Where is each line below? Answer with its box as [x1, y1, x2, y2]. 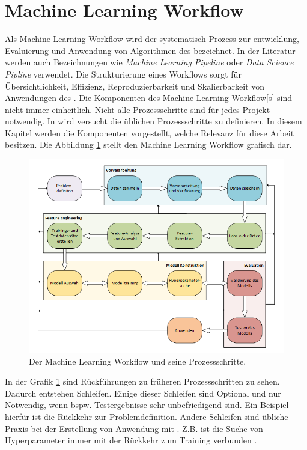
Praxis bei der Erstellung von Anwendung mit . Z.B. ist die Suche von [5, 422, 263, 434]
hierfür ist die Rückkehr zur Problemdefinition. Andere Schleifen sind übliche [5, 410, 288, 423]
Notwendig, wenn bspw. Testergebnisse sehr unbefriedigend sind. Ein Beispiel [5, 398, 289, 411]
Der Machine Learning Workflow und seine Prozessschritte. [29, 354, 246, 367]
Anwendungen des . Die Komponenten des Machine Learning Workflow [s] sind [5, 91, 292, 104]
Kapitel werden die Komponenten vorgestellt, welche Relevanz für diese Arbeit [5, 126, 294, 139]
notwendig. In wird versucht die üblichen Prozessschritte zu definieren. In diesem [5, 115, 302, 127]
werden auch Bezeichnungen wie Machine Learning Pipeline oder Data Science [5, 56, 294, 68]
